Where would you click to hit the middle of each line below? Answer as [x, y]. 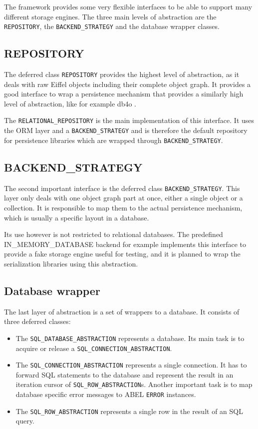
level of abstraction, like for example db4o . [70, 103]
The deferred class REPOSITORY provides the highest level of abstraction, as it [122, 74]
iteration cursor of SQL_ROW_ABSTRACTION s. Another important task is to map [134, 384]
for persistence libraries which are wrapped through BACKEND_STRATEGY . [114, 140]
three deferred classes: [37, 321]
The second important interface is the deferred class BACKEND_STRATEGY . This [122, 188]
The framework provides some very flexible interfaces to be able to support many [128, 6]
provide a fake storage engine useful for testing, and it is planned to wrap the [122, 254]
